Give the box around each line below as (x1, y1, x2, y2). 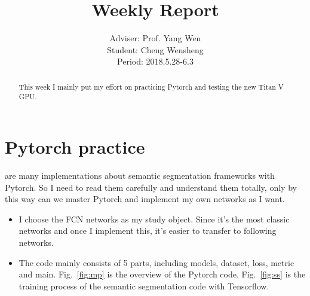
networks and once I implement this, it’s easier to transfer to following (19, 224, 277, 237)
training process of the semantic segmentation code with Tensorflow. (19, 279, 269, 292)
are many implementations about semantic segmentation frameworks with (5, 169, 275, 181)
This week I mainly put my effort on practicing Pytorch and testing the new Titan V (19, 81, 284, 91)
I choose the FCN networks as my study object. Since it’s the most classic (19, 212, 290, 225)
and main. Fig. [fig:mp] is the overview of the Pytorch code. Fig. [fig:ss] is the (19, 268, 306, 280)
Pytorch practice (5, 135, 145, 159)
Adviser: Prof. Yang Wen (109, 32, 201, 44)
